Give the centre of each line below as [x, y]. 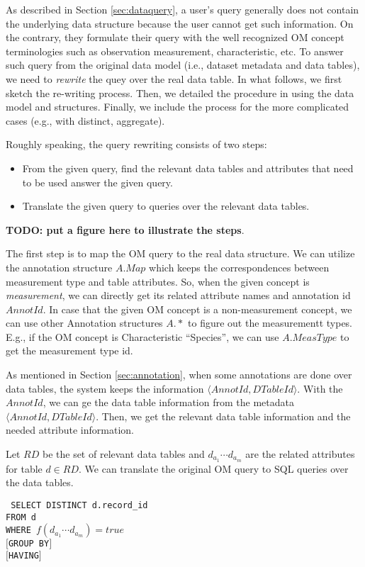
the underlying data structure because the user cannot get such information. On [180, 23]
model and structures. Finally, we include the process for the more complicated [178, 107]
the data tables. [40, 482]
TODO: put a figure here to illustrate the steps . [125, 229]
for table [24, 468]
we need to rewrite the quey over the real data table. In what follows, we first [174, 78]
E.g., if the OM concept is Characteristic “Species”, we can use [142, 336]
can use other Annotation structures [84, 323]
